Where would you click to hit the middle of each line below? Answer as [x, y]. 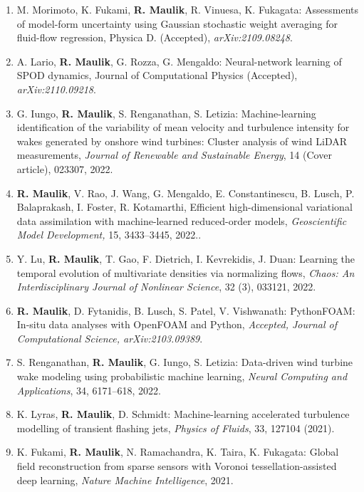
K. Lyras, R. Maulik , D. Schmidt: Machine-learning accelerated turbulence [183, 414]
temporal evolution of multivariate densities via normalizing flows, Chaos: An [186, 272]
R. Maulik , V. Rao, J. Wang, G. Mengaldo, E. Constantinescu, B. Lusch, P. [186, 193]
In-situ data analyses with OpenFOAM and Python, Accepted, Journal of [177, 324]
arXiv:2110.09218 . [56, 89]
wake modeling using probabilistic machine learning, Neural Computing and [182, 376]
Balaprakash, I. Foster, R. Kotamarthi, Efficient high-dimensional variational [184, 207]
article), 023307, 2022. [65, 168]
